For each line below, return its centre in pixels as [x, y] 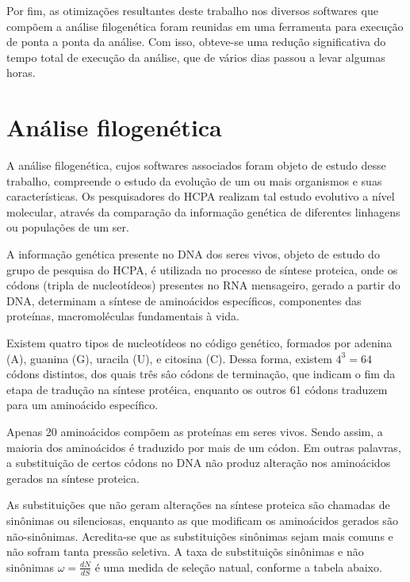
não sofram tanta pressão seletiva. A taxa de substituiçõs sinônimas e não [185, 551]
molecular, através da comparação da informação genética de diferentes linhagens [203, 211]
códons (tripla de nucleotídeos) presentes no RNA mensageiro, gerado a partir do [203, 285]
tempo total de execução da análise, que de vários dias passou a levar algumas [196, 57]
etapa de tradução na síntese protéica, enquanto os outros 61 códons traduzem [197, 389]
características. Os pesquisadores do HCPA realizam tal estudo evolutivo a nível [201, 196]
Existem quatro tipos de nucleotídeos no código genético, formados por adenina [199, 343]
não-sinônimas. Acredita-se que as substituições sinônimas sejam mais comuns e [200, 536]
